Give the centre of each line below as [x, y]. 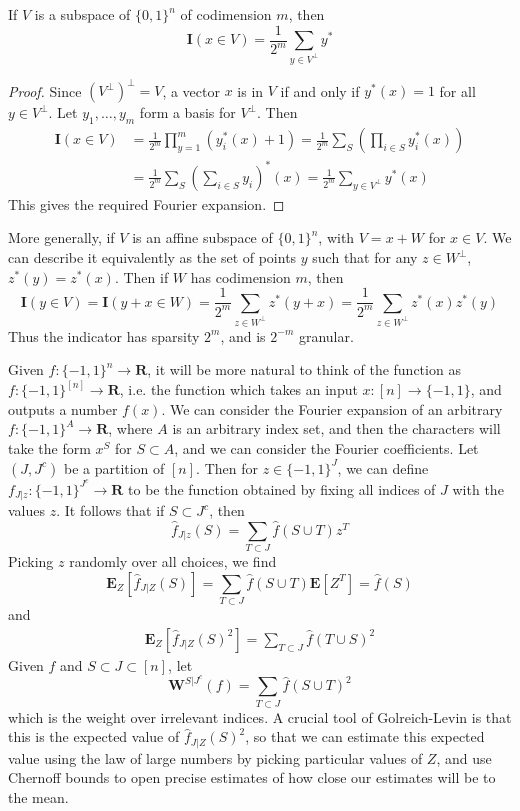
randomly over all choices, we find [173, 561]
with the [478, 488]
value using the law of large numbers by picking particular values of [215, 757]
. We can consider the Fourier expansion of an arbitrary [332, 408]
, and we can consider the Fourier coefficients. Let [326, 447]
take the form [49, 447]
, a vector [191, 90]
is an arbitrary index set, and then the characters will [336, 428]
